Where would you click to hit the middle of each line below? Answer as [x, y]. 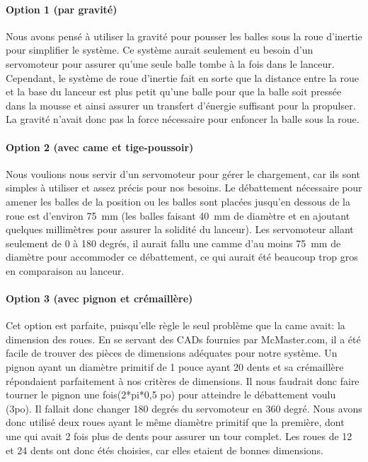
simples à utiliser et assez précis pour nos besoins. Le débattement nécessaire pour [184, 188]
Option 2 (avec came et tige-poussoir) [100, 147]
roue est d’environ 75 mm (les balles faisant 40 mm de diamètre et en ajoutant [178, 215]
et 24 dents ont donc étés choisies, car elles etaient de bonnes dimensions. [165, 450]
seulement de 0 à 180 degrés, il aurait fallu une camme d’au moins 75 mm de [173, 243]
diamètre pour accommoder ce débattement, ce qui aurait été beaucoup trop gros [182, 257]
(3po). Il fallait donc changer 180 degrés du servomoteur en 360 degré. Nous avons [184, 408]
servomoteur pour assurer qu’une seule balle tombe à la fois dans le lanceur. [170, 63]
